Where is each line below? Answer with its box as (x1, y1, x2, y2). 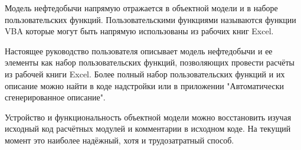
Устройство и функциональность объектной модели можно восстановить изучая (5, 110, 292, 123)
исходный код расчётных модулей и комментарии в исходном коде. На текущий (5, 122, 291, 135)
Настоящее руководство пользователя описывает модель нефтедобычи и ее (5, 44, 273, 57)
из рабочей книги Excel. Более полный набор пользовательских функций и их (5, 67, 285, 80)
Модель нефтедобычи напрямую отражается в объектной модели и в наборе (5, 2, 278, 14)
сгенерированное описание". (5, 91, 106, 103)
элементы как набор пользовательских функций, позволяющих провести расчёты (5, 56, 295, 69)
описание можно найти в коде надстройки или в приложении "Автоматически (5, 79, 284, 92)
